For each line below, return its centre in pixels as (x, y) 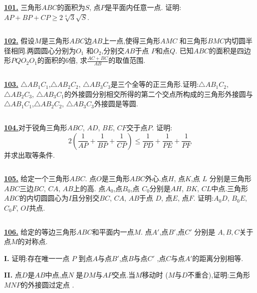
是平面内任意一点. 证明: (143, 7)
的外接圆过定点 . (47, 284)
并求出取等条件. (29, 154)
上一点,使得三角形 (131, 41)
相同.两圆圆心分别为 (43, 50)
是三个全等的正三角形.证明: (155, 84)
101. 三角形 (23, 7)
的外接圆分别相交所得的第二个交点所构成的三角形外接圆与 (158, 94)
